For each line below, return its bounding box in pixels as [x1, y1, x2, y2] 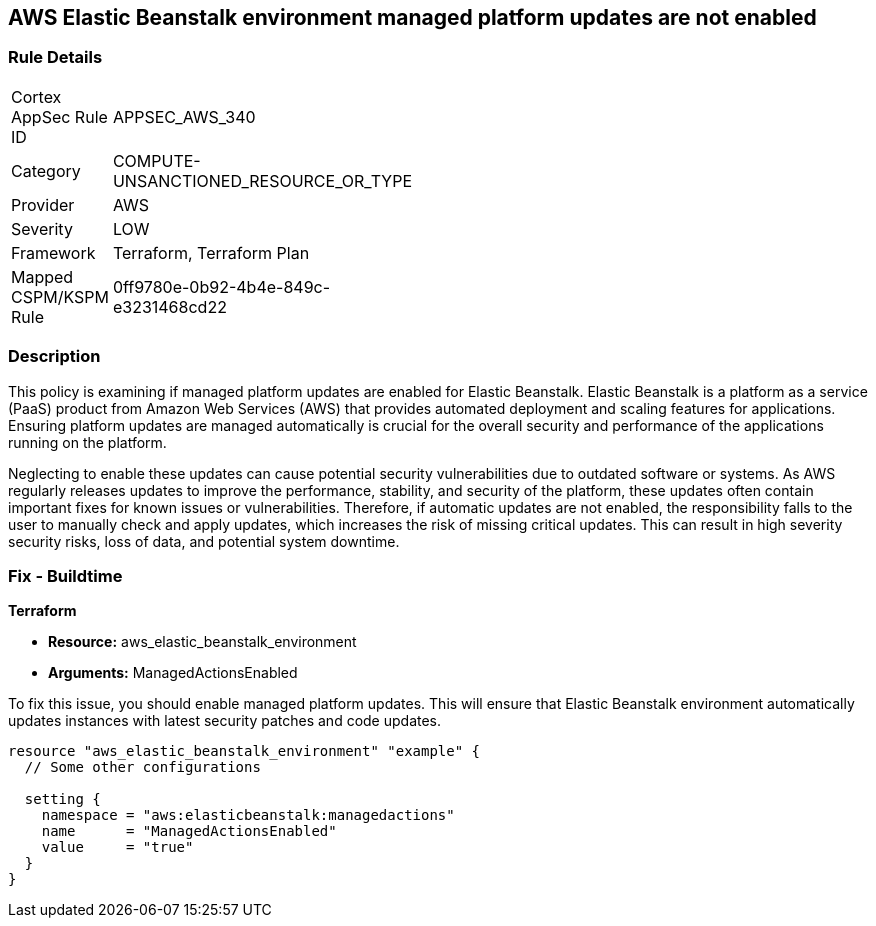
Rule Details [8, 47, 103, 68]
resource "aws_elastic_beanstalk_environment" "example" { [8, 743, 481, 760]
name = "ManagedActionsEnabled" [41, 823, 337, 840]
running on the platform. [8, 433, 167, 451]
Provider [11, 194, 75, 215]
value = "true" [41, 839, 194, 856]
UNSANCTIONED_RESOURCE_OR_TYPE [112, 170, 413, 191]
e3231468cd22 [112, 296, 227, 317]
